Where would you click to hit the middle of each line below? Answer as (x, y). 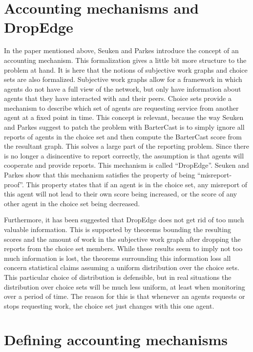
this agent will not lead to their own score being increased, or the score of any (121, 194)
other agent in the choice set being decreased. (72, 203)
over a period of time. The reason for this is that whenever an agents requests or (125, 296)
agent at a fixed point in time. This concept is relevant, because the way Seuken (124, 117)
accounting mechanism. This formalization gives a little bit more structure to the (125, 60)
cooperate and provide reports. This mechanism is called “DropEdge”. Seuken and (126, 165)
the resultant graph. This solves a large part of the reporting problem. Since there (126, 146)
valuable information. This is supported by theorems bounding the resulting (117, 229)
